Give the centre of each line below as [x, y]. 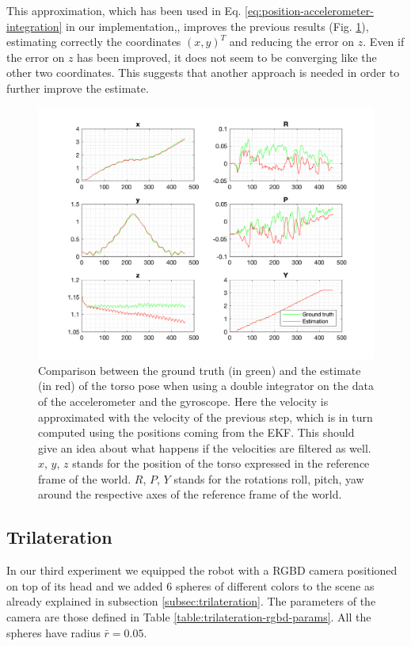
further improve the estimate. [78, 88]
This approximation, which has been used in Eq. [124, 10]
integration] [34, 26]
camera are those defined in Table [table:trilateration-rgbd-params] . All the [189, 617]
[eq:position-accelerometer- [309, 10]
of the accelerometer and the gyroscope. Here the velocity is [183, 401]
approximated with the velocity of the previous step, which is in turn [205, 417]
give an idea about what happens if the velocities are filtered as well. [205, 447]
